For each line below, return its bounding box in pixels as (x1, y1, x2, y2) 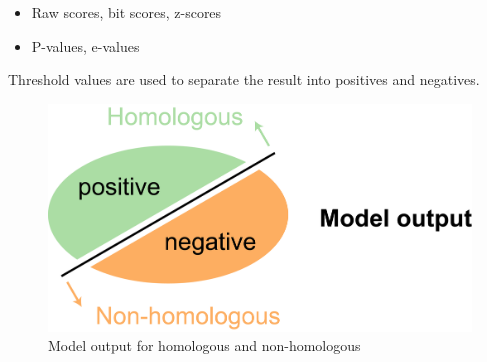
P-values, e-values (31, 35, 140, 56)
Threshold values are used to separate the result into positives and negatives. (8, 69, 480, 90)
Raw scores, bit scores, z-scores (31, 2, 222, 22)
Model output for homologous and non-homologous (48, 335, 361, 356)
